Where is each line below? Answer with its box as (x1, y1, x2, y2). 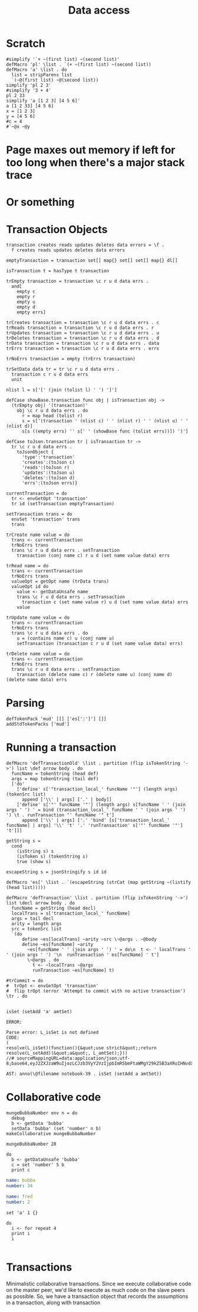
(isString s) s (16, 848, 54, 855)
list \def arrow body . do (16, 765, 83, 772)
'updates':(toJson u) (21, 470, 75, 476)
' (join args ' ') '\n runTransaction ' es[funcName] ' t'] (6, 952, 160, 958)
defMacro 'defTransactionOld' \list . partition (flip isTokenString (6, 761, 181, 767)
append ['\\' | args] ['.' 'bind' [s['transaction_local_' (21, 817, 170, 823)
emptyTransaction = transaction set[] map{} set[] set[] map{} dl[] (6, 258, 178, 264)
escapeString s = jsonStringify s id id (6, 869, 107, 875)
